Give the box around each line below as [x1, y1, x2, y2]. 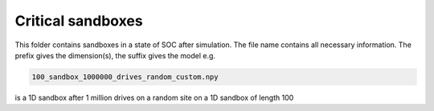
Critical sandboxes [14, 12, 144, 30]
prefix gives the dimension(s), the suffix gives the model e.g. [14, 50, 216, 60]
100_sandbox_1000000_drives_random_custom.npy [31, 72, 219, 81]
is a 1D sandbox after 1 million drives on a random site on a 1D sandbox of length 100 [14, 93, 294, 102]
